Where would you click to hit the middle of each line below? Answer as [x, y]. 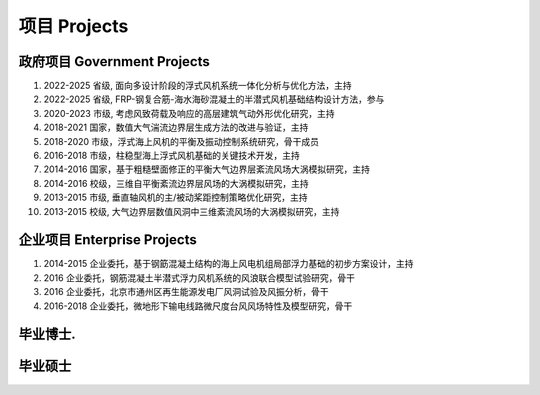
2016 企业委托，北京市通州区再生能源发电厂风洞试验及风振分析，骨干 [186, 292]
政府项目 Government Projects [114, 61]
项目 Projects [73, 26]
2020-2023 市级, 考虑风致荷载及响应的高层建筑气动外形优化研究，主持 [189, 113]
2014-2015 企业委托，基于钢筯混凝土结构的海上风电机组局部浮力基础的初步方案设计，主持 [228, 264]
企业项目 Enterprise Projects [107, 240]
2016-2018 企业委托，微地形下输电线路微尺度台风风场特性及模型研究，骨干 [198, 306]
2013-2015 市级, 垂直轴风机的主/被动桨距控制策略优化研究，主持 [176, 197]
